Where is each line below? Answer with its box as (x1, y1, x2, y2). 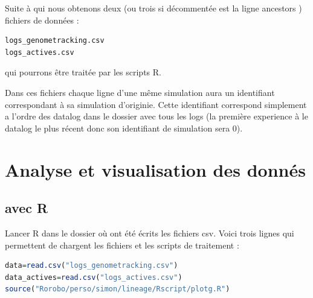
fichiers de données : (5, 13, 79, 26)
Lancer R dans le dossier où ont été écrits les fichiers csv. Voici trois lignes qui (5, 226, 294, 239)
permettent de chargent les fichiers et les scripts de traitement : (5, 238, 239, 251)
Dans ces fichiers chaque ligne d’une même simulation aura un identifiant (5, 86, 275, 98)
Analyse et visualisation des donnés (5, 157, 306, 182)
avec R (5, 198, 48, 217)
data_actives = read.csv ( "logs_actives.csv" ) (5, 273, 182, 282)
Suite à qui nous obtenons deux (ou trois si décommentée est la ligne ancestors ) (5, 2, 302, 14)
